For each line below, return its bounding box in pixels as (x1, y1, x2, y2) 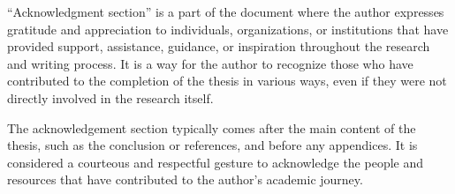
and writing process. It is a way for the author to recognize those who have (7, 54, 413, 72)
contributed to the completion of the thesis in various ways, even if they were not (7, 71, 447, 90)
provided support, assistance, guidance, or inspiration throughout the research (7, 37, 430, 56)
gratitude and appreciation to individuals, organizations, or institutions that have (7, 19, 449, 38)
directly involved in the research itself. (7, 88, 214, 107)
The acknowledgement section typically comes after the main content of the (7, 118, 416, 137)
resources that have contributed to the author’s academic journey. (7, 170, 363, 189)
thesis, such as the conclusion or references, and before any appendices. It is (7, 136, 418, 154)
